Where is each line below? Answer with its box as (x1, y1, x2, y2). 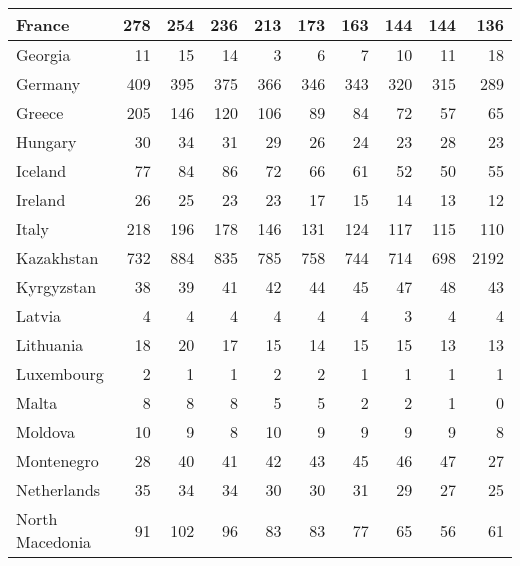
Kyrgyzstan (16, 275, 97, 298)
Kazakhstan (16, 246, 99, 269)
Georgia (16, 43, 71, 66)
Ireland (16, 188, 66, 211)
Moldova (16, 420, 76, 443)
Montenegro (16, 449, 99, 472)
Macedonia (16, 530, 92, 553)
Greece (16, 101, 64, 124)
